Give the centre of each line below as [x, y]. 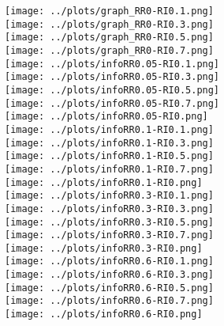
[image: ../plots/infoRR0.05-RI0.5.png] [112, 90]
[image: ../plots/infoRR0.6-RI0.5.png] [109, 288]
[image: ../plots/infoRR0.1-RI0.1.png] [109, 129]
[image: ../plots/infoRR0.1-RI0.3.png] [109, 143]
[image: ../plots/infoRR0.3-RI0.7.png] [109, 235]
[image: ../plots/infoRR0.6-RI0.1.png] [109, 262]
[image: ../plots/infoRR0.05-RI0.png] [106, 117]
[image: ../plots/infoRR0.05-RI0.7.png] [112, 103]
